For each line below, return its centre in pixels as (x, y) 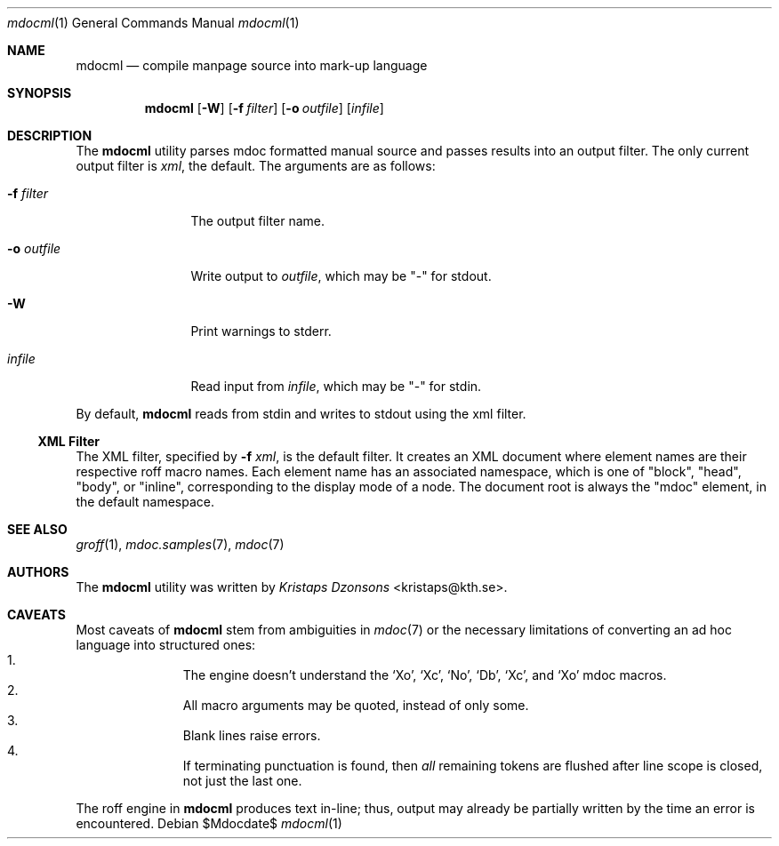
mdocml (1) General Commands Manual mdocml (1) (153, 23)
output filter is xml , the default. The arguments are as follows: (256, 166)
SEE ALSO (37, 529)
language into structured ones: (166, 645)
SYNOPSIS (40, 93)
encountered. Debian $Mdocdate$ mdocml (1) (209, 823)
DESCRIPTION (50, 136)
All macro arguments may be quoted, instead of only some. (356, 705)
